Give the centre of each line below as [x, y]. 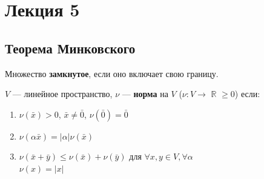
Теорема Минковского [70, 48]
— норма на [145, 94]
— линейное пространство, [62, 94]
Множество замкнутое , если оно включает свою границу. [112, 73]
